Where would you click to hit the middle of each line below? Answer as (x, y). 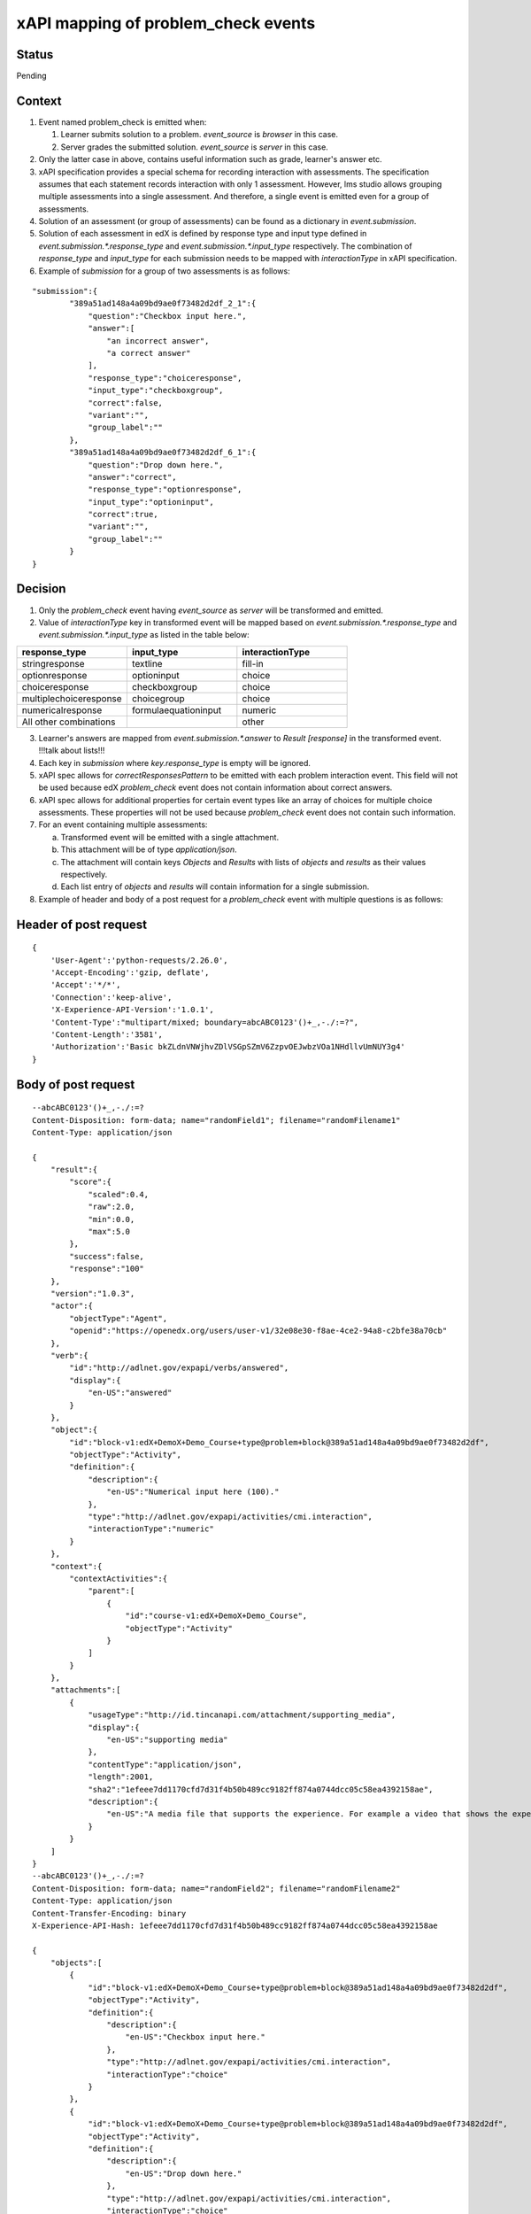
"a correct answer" (149, 353)
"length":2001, (121, 1777)
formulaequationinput (176, 710)
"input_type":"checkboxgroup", (156, 391)
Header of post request (82, 924)
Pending (32, 76)
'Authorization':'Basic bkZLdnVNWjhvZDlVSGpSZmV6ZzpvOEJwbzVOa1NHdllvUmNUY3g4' (228, 1047)
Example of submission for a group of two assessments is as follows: (165, 271)
